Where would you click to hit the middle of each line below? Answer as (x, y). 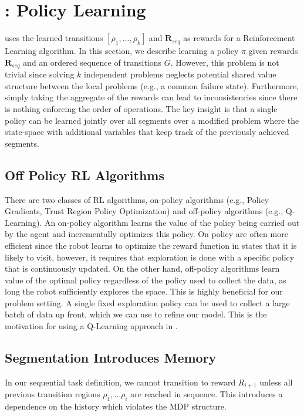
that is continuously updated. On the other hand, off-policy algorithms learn (142, 268)
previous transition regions (53, 394)
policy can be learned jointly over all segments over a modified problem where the (152, 120)
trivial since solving (40, 74)
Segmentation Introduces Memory (111, 358)
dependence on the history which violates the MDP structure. (116, 406)
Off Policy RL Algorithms (85, 175)
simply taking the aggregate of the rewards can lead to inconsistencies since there (151, 97)
